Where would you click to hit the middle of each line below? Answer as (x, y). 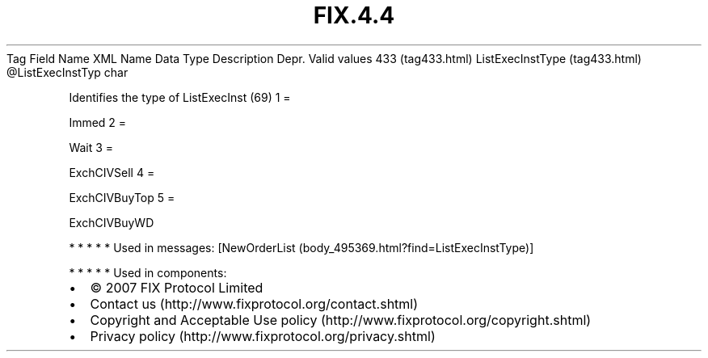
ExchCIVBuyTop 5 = (122, 197)
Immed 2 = (98, 122)
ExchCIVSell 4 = (112, 172)
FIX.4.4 (354, 15)
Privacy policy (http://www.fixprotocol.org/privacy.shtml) (263, 336)
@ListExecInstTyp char (67, 72)
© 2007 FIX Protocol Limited (177, 287)
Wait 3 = (91, 147)
